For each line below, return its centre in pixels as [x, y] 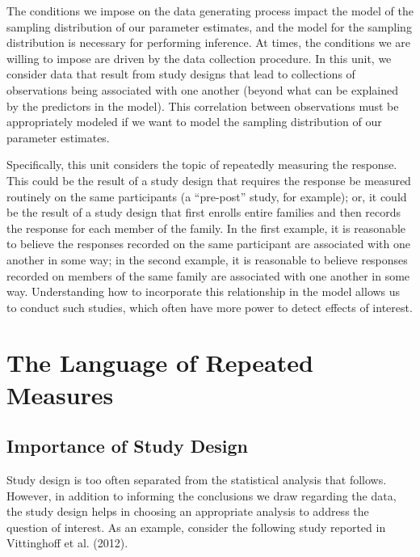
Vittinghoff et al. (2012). [67, 543]
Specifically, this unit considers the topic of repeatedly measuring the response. [202, 165]
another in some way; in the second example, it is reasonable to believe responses [207, 259]
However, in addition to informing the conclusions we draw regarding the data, [202, 495]
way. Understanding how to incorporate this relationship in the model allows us [204, 291]
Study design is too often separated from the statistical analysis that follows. [197, 480]
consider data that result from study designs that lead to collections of [181, 74]
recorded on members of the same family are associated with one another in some [208, 275]
